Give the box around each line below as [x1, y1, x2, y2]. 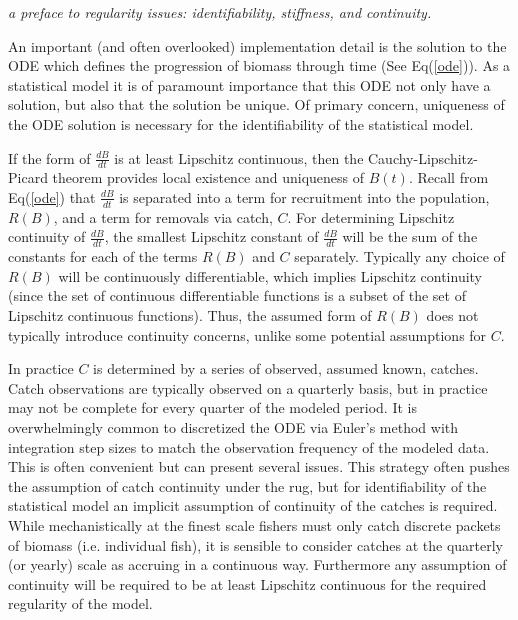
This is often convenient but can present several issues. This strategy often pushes [8, 456, 510, 477]
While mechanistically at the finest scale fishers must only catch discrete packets [8, 514, 501, 535]
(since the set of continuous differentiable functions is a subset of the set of [8, 285, 466, 306]
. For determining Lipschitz [287, 206, 455, 227]
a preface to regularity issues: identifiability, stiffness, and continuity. [8, 2, 432, 22]
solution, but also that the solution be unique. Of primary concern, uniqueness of [8, 94, 505, 115]
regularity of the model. [8, 593, 153, 614]
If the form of [8, 147, 91, 168]
